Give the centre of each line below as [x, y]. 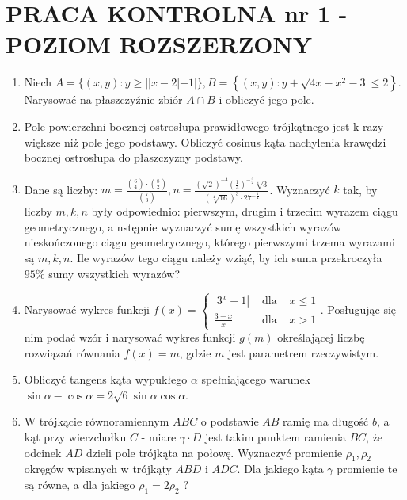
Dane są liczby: [61, 189]
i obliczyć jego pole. [266, 99]
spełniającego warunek [256, 379]
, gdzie [195, 352]
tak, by [360, 189]
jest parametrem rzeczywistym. [304, 352]
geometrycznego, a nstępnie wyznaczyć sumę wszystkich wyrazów [183, 226]
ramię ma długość [326, 421]
